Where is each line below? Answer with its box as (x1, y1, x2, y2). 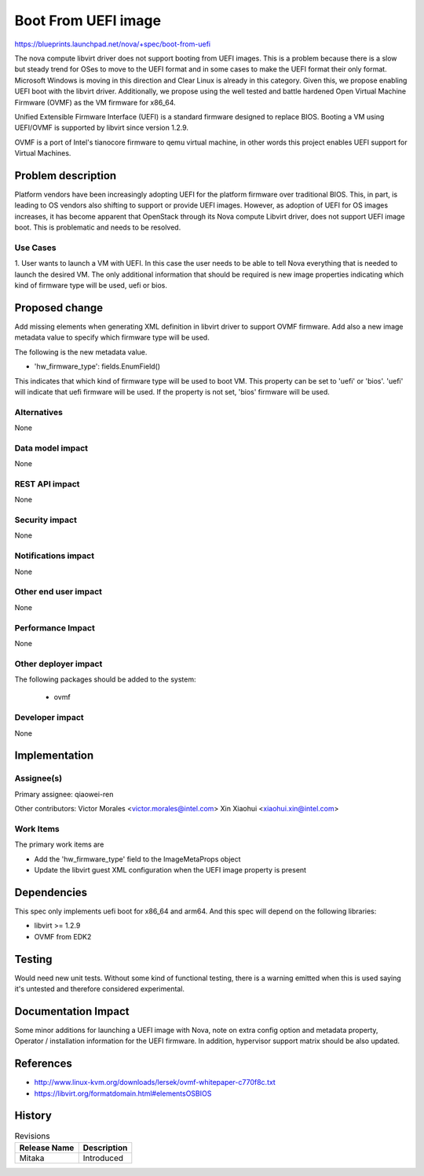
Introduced (82, 1152, 124, 1163)
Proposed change (14, 301, 104, 314)
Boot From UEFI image (14, 12, 161, 29)
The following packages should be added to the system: (14, 674, 196, 684)
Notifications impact (14, 550, 94, 561)
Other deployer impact (14, 658, 103, 669)
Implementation (14, 749, 94, 763)
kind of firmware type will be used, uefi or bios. (14, 281, 168, 290)
